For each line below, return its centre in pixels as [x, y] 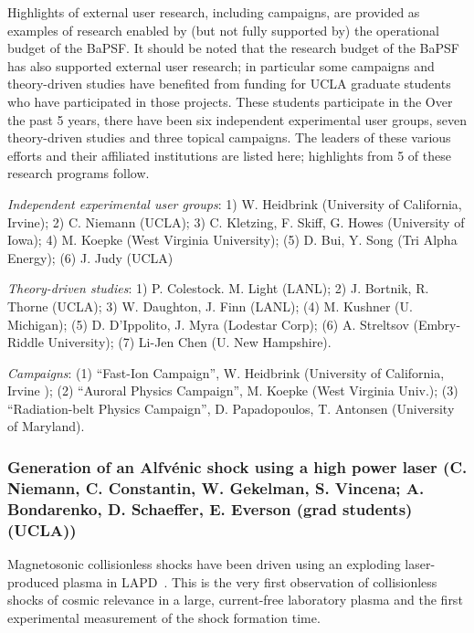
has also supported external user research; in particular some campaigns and [221, 65]
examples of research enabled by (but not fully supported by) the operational [223, 30]
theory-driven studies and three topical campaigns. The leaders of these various [229, 137]
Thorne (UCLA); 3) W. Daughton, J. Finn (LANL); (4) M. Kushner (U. [210, 306]
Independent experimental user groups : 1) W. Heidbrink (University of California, [235, 203]
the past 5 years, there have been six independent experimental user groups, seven [237, 119]
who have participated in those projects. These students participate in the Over [230, 101]
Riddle [26, 342]
